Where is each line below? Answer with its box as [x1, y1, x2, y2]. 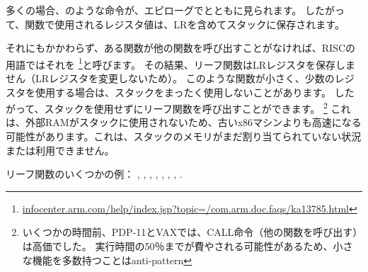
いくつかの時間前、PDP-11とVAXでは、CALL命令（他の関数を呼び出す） [22, 225, 358, 239]
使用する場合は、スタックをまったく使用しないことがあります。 [35, 84, 332, 99]
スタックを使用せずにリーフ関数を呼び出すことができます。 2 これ [44, 99, 351, 115]
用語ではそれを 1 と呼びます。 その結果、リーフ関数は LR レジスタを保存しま [6, 55, 355, 72]
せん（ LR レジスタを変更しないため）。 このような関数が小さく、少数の [6, 71, 335, 86]
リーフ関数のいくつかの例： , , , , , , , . [6, 166, 183, 181]
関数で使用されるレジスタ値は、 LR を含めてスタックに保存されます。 [25, 16, 345, 31]
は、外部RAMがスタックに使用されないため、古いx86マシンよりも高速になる [6, 115, 362, 130]
